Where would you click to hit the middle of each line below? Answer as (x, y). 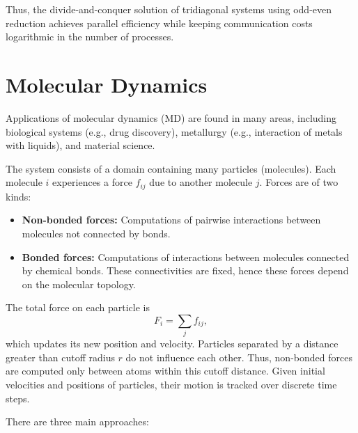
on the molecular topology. (79, 284)
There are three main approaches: (77, 422)
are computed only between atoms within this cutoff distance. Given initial (165, 371)
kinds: (18, 196)
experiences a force (92, 182)
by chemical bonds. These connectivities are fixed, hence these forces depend (185, 270)
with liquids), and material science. (80, 145)
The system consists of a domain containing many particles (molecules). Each (171, 168)
